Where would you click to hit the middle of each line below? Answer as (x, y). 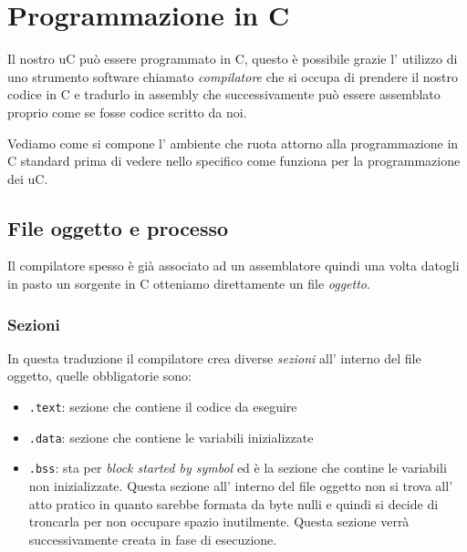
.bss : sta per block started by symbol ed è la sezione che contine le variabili (238, 468)
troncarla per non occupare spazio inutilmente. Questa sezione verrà (219, 521)
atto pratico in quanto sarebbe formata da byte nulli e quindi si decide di (233, 503)
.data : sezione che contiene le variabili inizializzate (171, 437)
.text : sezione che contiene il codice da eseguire (163, 407)
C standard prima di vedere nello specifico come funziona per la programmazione (234, 161)
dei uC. (28, 178)
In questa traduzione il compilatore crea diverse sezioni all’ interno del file (214, 358)
